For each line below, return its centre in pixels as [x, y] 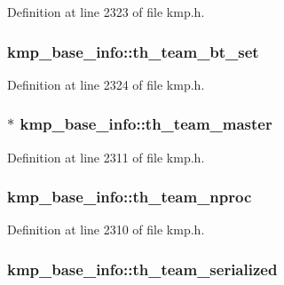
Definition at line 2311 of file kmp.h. [106, 157]
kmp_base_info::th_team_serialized [142, 269]
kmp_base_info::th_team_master [146, 124]
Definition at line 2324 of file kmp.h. [106, 84]
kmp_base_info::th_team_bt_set [133, 51]
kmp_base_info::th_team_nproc [130, 197]
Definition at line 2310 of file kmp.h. [106, 230]
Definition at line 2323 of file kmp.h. [106, 12]
